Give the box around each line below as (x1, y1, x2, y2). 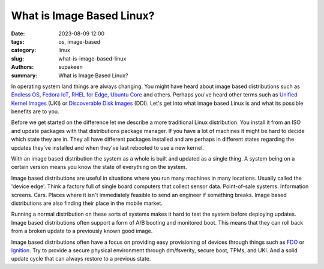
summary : (11, 72, 38, 79)
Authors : (11, 64, 34, 71)
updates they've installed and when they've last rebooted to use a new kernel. (11, 144, 204, 151)
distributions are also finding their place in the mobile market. (11, 200, 163, 207)
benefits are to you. (11, 108, 59, 115)
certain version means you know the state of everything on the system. (11, 164, 187, 171)
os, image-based (58, 38, 101, 45)
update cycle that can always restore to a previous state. (11, 255, 151, 262)
